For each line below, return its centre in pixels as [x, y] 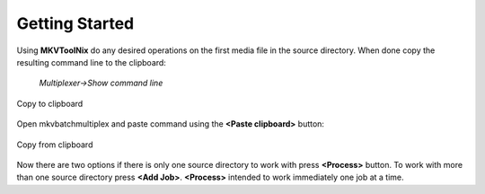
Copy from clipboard [55, 145]
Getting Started [75, 23]
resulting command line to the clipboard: [91, 62]
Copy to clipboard [50, 103]
